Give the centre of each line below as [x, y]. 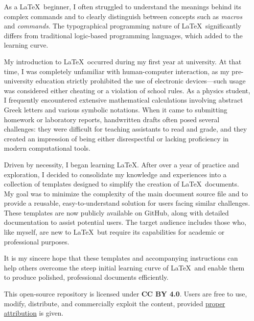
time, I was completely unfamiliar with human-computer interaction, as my [117, 71]
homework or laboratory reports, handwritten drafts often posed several [112, 119]
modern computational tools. [47, 148]
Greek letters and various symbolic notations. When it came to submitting [116, 109]
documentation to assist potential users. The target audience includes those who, [125, 222]
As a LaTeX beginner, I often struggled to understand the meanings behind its [123, 6]
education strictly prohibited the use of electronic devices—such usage [140, 81]
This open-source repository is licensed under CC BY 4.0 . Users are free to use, [126, 294]
